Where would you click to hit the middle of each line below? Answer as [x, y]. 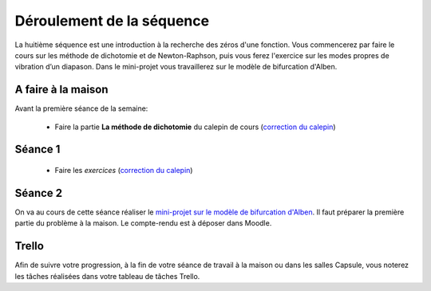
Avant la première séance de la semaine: [81, 108]
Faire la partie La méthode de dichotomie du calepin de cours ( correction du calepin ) [195, 127]
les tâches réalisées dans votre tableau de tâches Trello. [107, 276]
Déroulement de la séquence [112, 21]
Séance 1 [38, 149]
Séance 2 [39, 193]
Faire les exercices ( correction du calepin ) [124, 171]
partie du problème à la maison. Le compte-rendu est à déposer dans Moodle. [143, 223]
